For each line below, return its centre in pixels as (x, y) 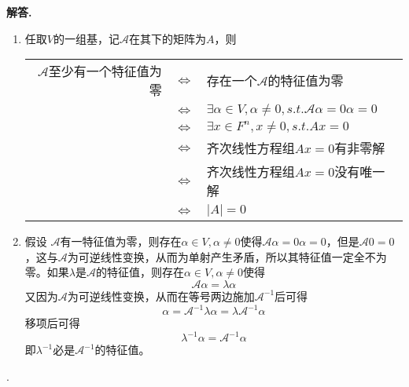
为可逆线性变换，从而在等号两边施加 (161, 296)
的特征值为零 (306, 81)
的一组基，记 (86, 38)
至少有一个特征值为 (105, 71)
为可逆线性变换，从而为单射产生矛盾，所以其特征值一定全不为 (227, 256)
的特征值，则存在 (140, 272)
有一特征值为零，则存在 (121, 241)
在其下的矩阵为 (167, 38)
